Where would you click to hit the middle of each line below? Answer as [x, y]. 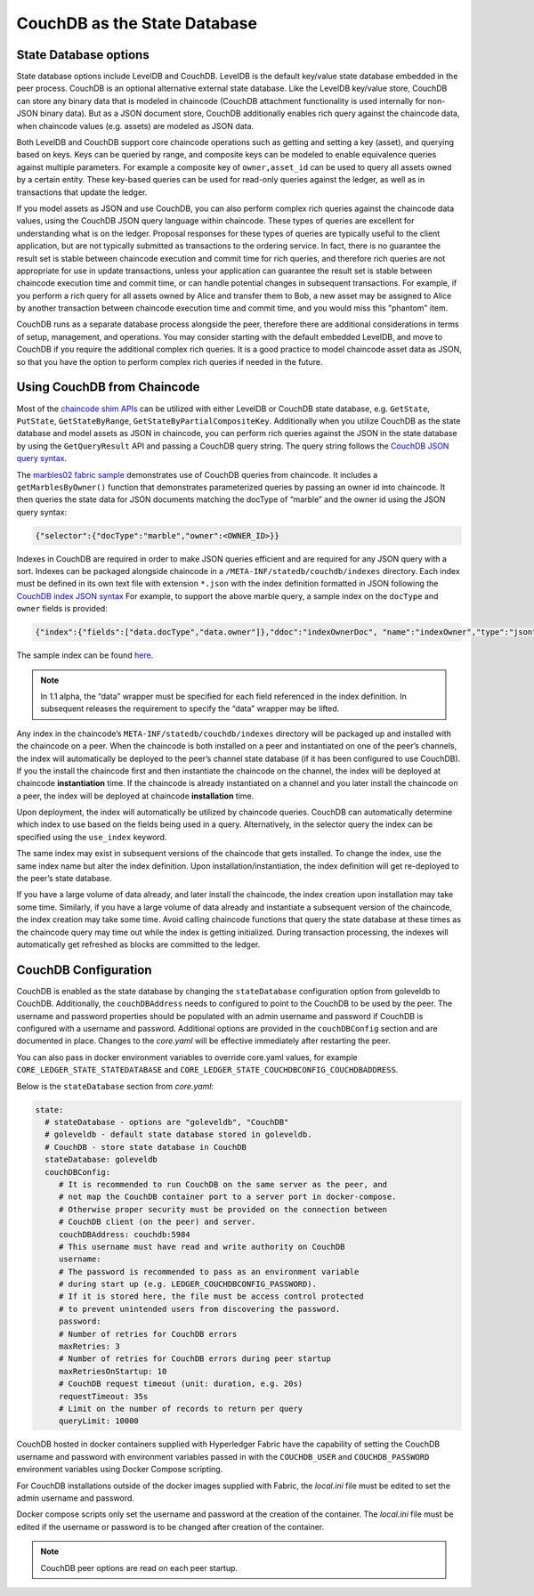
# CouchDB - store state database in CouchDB [146, 1147]
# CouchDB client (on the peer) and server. [157, 1222]
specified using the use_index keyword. [92, 837]
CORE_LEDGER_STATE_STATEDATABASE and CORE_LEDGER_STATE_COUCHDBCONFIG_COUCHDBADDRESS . [207, 1070]
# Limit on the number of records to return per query [181, 1409]
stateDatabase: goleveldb [101, 1160]
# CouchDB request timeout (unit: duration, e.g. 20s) [181, 1384]
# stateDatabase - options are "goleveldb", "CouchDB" [167, 1122]
